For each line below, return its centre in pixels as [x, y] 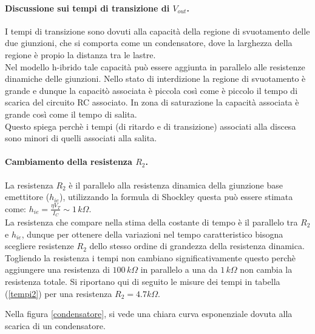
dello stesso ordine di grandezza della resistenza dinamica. [197, 246]
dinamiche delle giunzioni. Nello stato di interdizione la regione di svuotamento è [155, 78]
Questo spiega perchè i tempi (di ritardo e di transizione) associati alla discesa [151, 126]
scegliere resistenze [39, 246]
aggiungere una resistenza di [57, 269]
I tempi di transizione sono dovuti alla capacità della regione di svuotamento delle [157, 31]
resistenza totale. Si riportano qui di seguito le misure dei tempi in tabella [143, 281]
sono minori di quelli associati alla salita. [81, 138]
